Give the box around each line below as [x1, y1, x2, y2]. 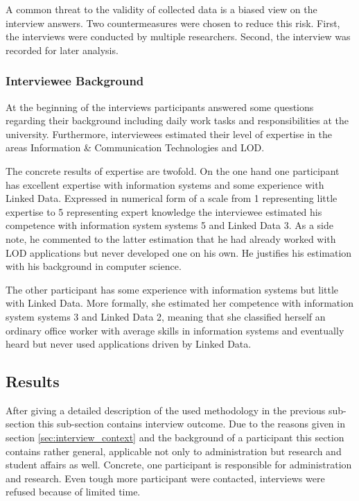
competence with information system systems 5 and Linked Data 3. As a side [6, 218, 334, 232]
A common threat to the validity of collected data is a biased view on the [6, 2, 317, 16]
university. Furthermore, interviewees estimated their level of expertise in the [6, 126, 332, 141]
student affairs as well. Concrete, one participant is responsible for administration [6, 457, 352, 472]
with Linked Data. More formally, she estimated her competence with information [6, 296, 353, 310]
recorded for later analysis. [6, 42, 119, 57]
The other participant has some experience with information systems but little [6, 282, 339, 296]
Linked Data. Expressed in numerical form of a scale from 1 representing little [6, 191, 338, 205]
